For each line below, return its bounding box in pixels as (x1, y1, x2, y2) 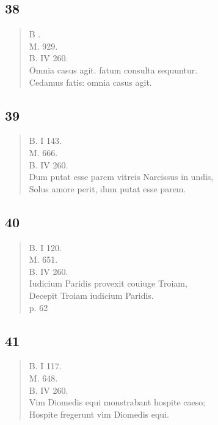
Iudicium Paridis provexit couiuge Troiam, (29, 277, 187, 290)
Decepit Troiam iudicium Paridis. (29, 288, 154, 301)
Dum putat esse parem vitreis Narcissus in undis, (29, 170, 214, 183)
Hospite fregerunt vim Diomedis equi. (29, 407, 169, 420)
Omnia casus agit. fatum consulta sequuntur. (29, 63, 198, 76)
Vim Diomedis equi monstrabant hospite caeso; (29, 396, 206, 408)
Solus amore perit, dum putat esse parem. (29, 182, 186, 195)
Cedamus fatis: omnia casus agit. (29, 75, 152, 88)
